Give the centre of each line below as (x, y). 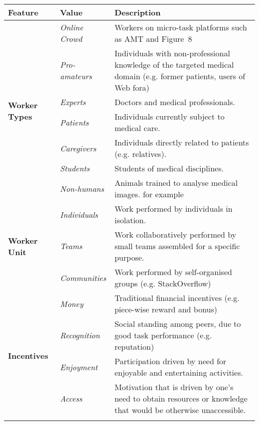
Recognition (80, 335)
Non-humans (82, 188)
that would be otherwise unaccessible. (180, 410)
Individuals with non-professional (172, 53)
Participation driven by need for (170, 361)
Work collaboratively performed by (175, 234)
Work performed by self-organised (173, 272)
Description (137, 12)
